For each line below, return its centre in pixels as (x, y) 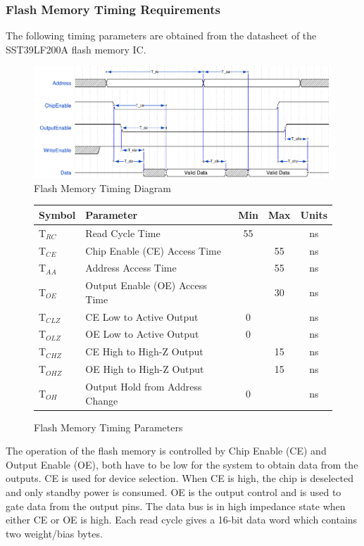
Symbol (57, 214)
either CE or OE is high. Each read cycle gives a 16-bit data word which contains (182, 520)
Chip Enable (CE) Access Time (153, 250)
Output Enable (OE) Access (146, 285)
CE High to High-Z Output (144, 351)
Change (102, 400)
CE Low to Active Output (142, 316)
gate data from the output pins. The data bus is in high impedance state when (176, 506)
